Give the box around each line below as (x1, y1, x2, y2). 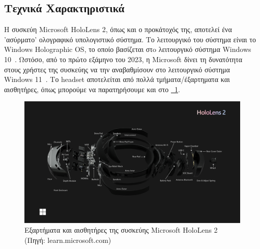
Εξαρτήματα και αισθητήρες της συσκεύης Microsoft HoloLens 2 (24, 225, 218, 235)
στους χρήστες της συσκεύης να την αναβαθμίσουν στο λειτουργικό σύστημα (4, 64, 230, 74)
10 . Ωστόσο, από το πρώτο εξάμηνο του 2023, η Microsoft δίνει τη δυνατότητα (4, 53, 243, 64)
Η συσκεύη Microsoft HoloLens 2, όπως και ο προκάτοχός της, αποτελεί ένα (4, 24, 232, 35)
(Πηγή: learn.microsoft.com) (24, 235, 111, 245)
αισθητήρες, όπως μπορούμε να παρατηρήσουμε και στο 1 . (4, 84, 180, 94)
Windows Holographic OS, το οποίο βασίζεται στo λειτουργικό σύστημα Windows (4, 44, 251, 54)
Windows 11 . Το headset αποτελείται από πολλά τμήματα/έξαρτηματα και (4, 74, 230, 85)
